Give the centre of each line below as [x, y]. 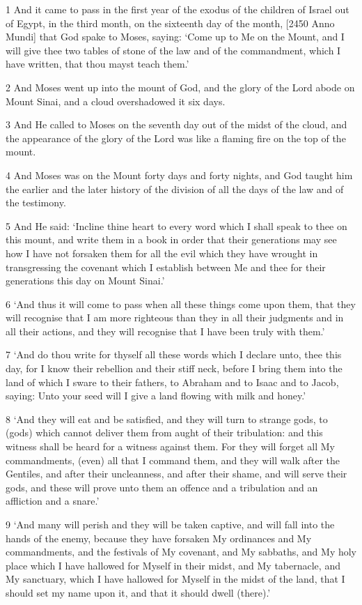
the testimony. [36, 202]
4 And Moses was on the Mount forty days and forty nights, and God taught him [179, 175]
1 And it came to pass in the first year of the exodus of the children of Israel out [178, 9]
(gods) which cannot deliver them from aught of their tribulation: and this [164, 432]
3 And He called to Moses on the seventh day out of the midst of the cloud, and [176, 124]
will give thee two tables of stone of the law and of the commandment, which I [173, 50]
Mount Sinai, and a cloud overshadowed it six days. [116, 101]
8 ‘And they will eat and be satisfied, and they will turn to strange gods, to [167, 419]
